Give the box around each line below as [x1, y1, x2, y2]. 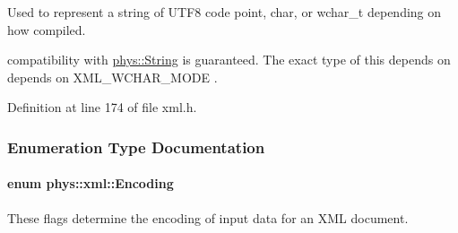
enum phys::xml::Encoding [7, 174, 174, 193]
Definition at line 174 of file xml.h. [7, 98, 197, 116]
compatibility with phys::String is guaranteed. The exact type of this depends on [7, 50, 451, 69]
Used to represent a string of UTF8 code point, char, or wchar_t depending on [7, 3, 442, 21]
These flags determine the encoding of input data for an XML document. [7, 208, 409, 227]
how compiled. [7, 20, 86, 39]
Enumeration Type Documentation [7, 135, 265, 158]
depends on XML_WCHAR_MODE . [7, 67, 218, 86]
